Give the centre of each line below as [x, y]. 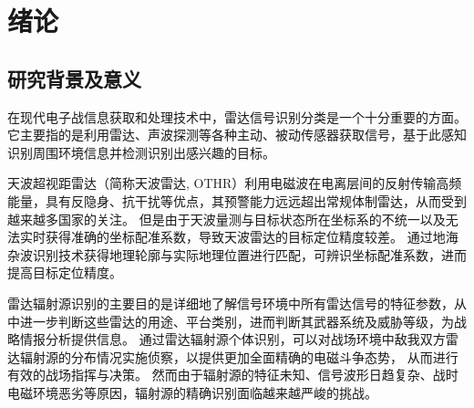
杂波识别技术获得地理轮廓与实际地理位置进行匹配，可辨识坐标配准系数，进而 [237, 254]
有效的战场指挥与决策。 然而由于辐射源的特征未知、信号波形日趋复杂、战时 [233, 375]
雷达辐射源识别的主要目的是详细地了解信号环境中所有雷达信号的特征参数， [231, 303]
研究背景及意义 [74, 78]
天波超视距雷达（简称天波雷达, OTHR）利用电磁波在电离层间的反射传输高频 [235, 183]
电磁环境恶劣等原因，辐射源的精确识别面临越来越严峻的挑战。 [192, 392]
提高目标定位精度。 [65, 272]
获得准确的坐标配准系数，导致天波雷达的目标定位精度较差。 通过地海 [252, 237]
